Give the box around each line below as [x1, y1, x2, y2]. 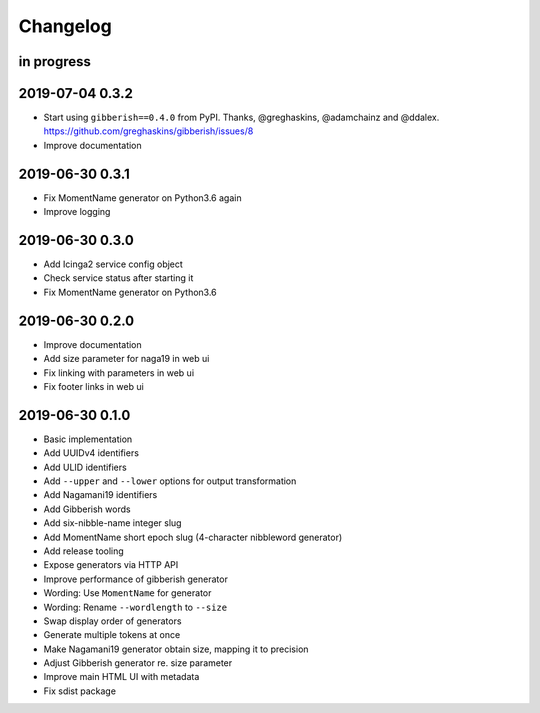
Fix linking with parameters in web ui [43, 366, 195, 379]
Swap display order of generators [43, 615, 182, 627]
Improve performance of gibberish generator [43, 573, 229, 585]
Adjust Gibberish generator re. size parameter [43, 657, 233, 669]
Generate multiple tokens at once [43, 629, 181, 641]
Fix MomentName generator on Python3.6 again [43, 191, 242, 204]
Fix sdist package [43, 685, 117, 697]
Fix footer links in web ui [43, 380, 144, 392]
